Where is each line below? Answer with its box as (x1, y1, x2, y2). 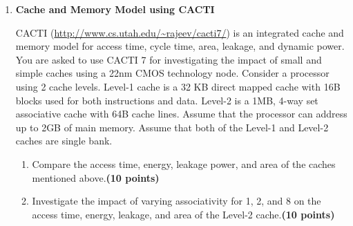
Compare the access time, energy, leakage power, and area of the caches (32, 156, 336, 171)
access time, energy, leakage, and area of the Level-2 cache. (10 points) (32, 207, 335, 221)
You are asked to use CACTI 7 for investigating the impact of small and (15, 52, 322, 66)
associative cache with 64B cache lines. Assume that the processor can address (15, 106, 347, 121)
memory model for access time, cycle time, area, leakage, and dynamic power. (15, 39, 345, 53)
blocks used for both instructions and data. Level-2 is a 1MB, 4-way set (15, 93, 318, 107)
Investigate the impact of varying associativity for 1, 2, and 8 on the (32, 194, 321, 208)
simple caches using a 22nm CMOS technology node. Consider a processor (15, 66, 330, 80)
